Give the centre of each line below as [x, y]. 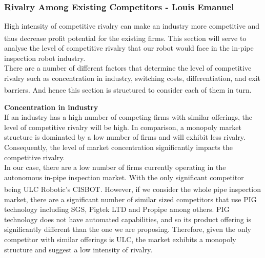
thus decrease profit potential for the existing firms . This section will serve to [125, 38]
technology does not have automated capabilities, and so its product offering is [128, 219]
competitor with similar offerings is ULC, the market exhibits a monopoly [120, 239]
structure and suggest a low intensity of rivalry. [78, 249]
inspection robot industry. [45, 58]
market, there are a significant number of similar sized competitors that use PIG [130, 199]
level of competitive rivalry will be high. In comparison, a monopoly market [123, 127]
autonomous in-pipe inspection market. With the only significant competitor [124, 177]
